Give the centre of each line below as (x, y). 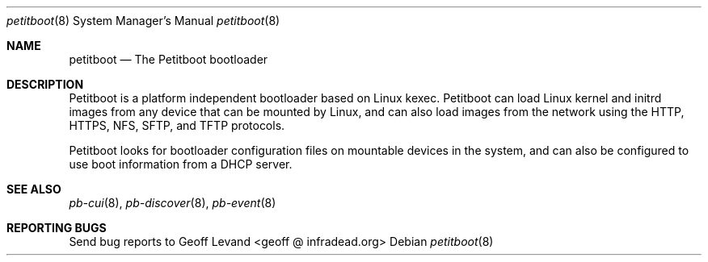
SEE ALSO (34, 189)
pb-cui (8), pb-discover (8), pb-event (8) (173, 203)
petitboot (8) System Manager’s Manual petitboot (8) (143, 21)
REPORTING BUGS (57, 228)
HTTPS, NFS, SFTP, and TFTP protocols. (177, 125)
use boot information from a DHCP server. (181, 164)
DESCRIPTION (45, 84)
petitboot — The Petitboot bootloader (169, 59)
